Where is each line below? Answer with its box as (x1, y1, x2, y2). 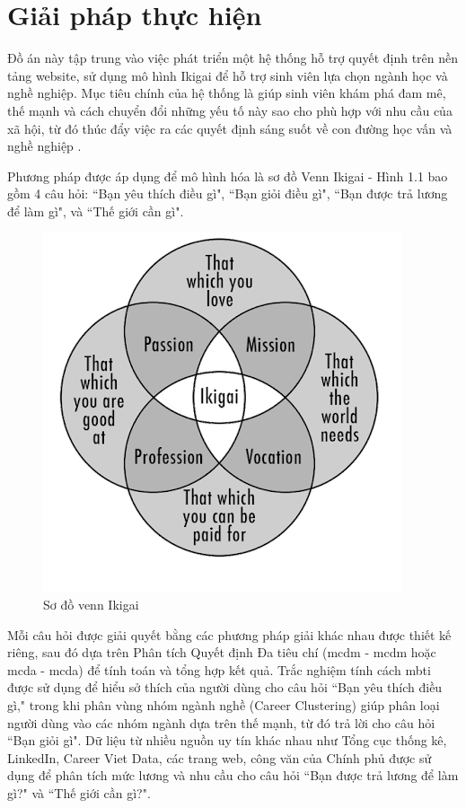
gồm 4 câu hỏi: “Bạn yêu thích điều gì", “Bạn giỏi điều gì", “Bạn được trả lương (7, 184, 448, 203)
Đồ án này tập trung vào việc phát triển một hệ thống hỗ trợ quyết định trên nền (7, 48, 459, 67)
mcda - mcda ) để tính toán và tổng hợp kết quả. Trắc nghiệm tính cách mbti (7, 660, 431, 679)
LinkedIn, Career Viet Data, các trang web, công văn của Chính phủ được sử (7, 748, 432, 767)
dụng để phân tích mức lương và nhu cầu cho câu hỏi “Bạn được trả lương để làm (7, 766, 459, 785)
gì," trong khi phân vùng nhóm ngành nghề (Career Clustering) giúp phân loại (7, 696, 440, 715)
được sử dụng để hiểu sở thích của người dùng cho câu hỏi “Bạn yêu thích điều (7, 678, 443, 697)
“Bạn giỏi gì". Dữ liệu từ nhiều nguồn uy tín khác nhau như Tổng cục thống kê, (7, 731, 447, 750)
